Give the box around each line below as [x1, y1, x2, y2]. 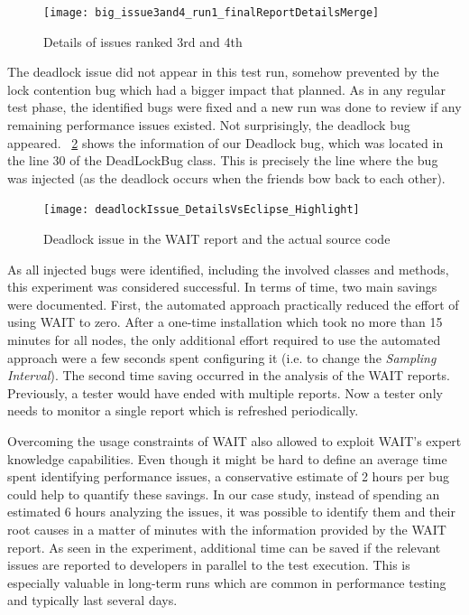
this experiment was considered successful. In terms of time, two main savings [7, 277, 437, 296]
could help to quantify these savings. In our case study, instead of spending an [7, 484, 440, 503]
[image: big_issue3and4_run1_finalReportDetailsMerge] [43, 6, 380, 19]
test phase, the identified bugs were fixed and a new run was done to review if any [7, 98, 462, 116]
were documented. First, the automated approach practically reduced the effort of [7, 294, 459, 313]
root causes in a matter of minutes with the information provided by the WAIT [7, 519, 446, 538]
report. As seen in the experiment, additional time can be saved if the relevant [7, 537, 441, 556]
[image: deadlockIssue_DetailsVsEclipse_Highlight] [43, 203, 360, 217]
